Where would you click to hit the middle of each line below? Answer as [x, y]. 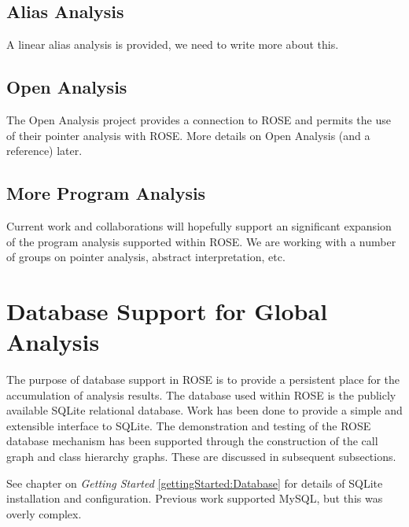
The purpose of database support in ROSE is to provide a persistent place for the [203, 380]
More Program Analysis [106, 193]
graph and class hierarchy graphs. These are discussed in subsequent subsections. [201, 457]
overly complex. [44, 513]
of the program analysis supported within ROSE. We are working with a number [201, 241]
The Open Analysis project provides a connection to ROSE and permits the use [199, 120]
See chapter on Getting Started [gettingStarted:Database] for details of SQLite [195, 483]
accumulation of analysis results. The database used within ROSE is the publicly [201, 394]
